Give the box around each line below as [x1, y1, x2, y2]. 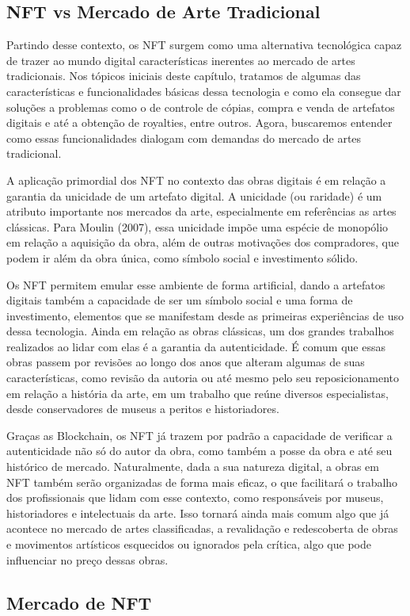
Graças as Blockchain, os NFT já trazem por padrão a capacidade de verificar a [6, 427, 393, 443]
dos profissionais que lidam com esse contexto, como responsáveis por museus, [6, 489, 384, 506]
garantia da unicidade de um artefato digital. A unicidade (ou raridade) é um [6, 187, 382, 204]
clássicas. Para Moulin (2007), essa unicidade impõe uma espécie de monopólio [6, 218, 389, 235]
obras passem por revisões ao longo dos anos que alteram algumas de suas [6, 354, 365, 370]
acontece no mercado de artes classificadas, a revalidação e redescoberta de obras [6, 520, 398, 537]
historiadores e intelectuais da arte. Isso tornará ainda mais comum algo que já [6, 504, 389, 521]
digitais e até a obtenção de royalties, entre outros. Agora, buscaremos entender [6, 114, 393, 131]
